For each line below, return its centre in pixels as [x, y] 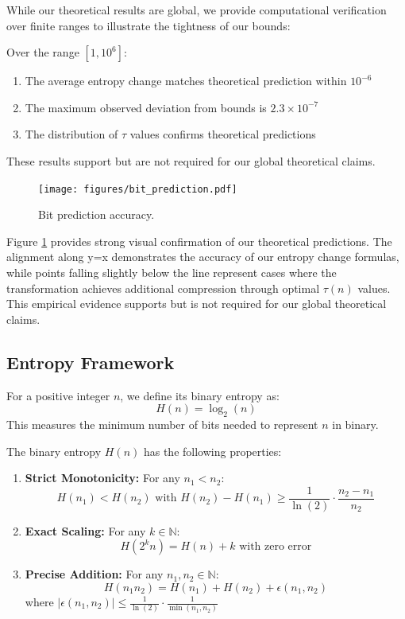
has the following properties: [212, 451]
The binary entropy [54, 451]
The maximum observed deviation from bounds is [146, 107]
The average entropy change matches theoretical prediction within [186, 81]
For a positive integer [58, 395]
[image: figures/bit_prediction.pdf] [138, 189]
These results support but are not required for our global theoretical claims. [191, 160]
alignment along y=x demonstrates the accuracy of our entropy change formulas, [203, 257]
